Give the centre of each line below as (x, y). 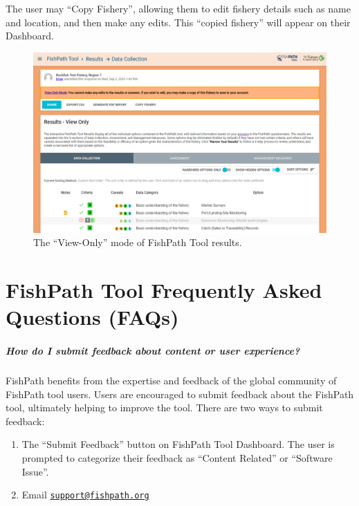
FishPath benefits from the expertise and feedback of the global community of (171, 380)
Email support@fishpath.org (85, 495)
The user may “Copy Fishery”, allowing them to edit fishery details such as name (178, 8)
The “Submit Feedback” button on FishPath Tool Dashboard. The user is (178, 444)
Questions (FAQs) (92, 317)
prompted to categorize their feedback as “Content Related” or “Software (177, 457)
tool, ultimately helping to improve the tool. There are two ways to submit (164, 407)
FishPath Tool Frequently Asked (164, 290)
